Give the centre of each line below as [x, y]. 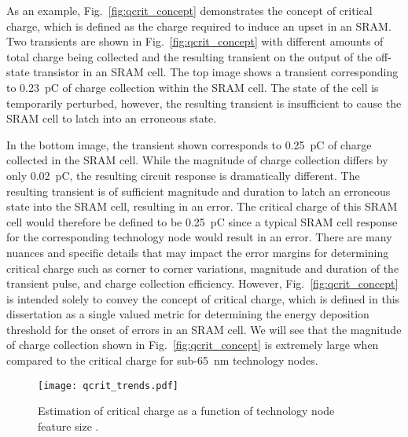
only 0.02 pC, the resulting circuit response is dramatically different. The [183, 175]
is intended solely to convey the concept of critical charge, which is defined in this [203, 298]
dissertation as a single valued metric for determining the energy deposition [188, 314]
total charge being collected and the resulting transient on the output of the [189, 56]
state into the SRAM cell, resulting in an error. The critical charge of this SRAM [202, 206]
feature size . [68, 426]
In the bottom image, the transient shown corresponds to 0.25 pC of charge [189, 144]
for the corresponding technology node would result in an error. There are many [199, 237]
